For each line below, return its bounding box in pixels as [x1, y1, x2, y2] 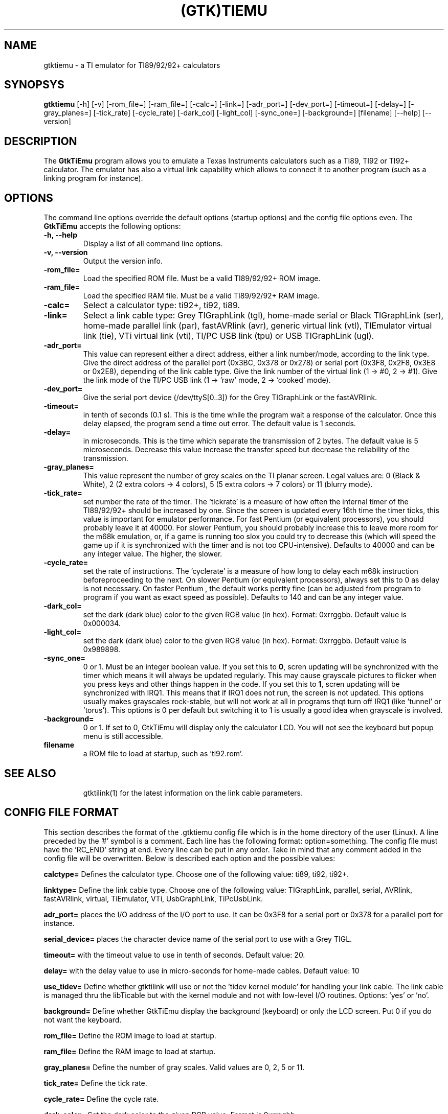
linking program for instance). [43, 174, 143, 183]
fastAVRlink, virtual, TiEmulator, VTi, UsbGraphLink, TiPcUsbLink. [43, 894, 263, 903]
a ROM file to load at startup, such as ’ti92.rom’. [83, 749, 243, 758]
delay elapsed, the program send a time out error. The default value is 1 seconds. [83, 419, 356, 428]
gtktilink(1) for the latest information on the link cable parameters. [83, 788, 303, 797]
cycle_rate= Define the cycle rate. [43, 1094, 159, 1103]
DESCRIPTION [4, 134, 77, 148]
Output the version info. [83, 257, 163, 266]
